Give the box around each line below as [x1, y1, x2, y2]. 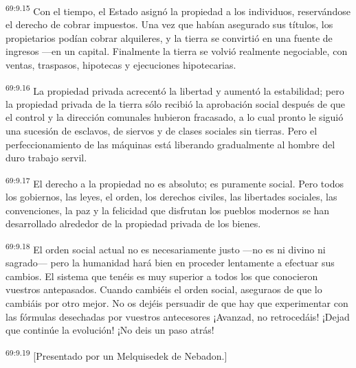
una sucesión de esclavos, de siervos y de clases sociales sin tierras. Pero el [5, 124, 318, 138]
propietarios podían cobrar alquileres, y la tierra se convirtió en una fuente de [5, 30, 333, 45]
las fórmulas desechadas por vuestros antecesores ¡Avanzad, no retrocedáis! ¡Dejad [5, 309, 350, 323]
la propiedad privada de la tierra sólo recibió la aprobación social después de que [5, 96, 346, 111]
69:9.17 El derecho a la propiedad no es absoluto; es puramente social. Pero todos [5, 174, 344, 190]
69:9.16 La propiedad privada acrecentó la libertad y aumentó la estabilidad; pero [5, 81, 344, 97]
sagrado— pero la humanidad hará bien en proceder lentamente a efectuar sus [5, 255, 335, 270]
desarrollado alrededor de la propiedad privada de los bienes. [5, 216, 261, 231]
